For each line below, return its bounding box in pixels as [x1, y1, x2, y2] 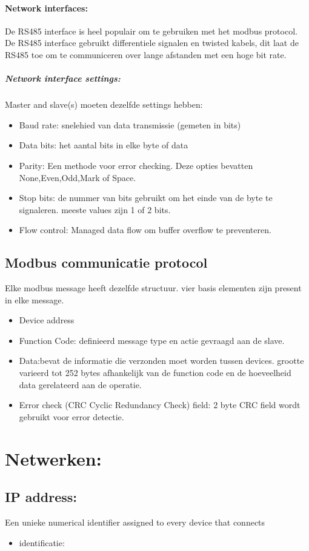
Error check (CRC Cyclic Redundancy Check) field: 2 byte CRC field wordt [19, 398, 301, 411]
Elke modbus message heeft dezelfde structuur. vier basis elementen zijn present [5, 282, 302, 294]
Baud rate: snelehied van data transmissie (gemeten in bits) [19, 118, 241, 131]
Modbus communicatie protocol [5, 253, 208, 272]
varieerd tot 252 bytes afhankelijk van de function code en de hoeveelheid [19, 366, 291, 379]
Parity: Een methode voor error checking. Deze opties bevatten [19, 159, 253, 171]
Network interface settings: [5, 72, 121, 85]
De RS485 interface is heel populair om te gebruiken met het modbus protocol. [5, 24, 297, 37]
